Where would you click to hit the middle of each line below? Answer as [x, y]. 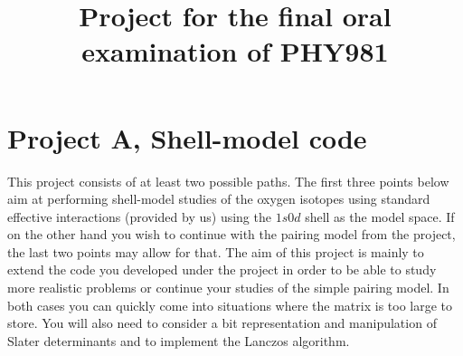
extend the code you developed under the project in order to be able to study [222, 269]
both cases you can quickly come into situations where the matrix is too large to [230, 305]
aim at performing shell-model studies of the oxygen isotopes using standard [219, 199]
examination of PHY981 [235, 51]
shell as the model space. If [380, 216]
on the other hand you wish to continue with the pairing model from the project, [231, 234]
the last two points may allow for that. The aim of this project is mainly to [216, 251]
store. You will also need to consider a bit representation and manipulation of [222, 323]
